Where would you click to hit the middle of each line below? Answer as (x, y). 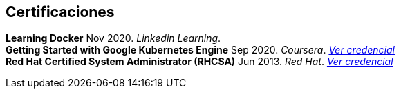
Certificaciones (60, 12)
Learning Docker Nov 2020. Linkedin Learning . (113, 38)
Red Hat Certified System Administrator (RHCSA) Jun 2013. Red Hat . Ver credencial (199, 62)
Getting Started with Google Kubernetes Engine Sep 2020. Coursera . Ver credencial (200, 50)
